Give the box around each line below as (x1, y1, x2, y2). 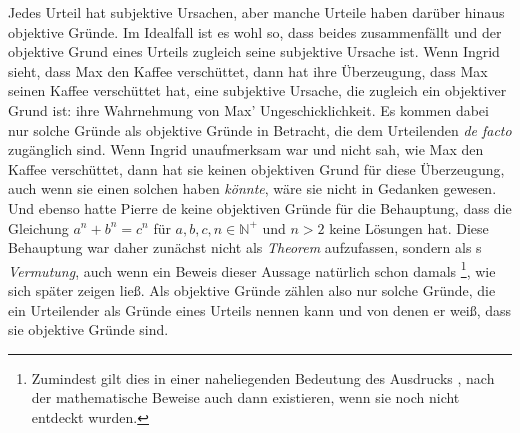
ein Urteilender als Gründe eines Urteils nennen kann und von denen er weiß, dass (8, 299, 512, 320)
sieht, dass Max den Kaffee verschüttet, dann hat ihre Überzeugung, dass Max (8, 60, 488, 81)
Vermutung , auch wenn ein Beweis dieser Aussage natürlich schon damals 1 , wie (8, 257, 496, 281)
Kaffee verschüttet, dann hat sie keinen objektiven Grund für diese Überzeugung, (8, 158, 505, 179)
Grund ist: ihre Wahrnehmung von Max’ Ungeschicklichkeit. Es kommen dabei (8, 99, 489, 120)
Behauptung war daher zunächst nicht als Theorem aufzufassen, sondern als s (8, 237, 482, 258)
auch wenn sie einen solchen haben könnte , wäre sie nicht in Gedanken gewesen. (8, 178, 497, 199)
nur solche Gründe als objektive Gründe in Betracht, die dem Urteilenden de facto (8, 119, 512, 140)
